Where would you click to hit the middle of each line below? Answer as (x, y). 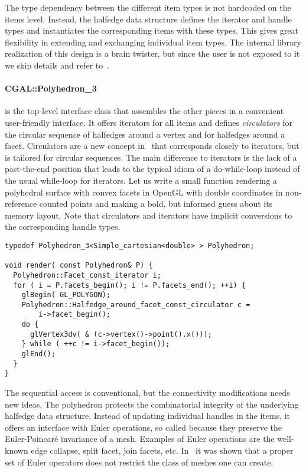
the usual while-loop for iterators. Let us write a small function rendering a (141, 180)
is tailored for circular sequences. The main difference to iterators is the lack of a (151, 157)
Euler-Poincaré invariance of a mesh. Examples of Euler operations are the (140, 439)
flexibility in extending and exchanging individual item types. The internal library (153, 42)
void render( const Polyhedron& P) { (79, 266)
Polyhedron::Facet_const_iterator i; (87, 275)
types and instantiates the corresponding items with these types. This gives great (152, 30)
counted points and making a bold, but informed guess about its (156, 204)
